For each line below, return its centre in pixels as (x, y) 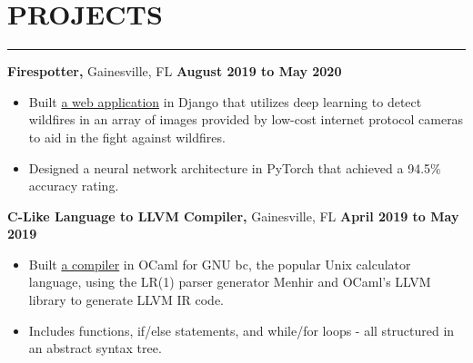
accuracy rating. (74, 186)
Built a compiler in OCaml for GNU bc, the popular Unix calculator (220, 264)
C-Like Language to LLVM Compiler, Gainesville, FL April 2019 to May (233, 216)
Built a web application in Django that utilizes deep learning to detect (225, 101)
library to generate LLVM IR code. (126, 300)
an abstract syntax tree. (95, 348)
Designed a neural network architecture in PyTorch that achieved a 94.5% (235, 167)
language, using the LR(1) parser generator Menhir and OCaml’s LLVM (230, 282)
